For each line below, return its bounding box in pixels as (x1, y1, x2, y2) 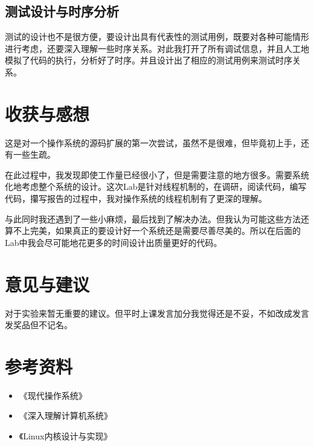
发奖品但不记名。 (5, 318, 72, 331)
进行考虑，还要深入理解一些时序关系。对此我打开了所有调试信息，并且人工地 (5, 42, 309, 54)
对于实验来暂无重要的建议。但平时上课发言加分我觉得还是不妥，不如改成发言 (5, 306, 309, 319)
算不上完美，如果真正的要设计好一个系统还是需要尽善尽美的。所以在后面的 (5, 224, 301, 237)
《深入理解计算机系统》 (19, 409, 112, 422)
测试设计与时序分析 (5, 2, 119, 21)
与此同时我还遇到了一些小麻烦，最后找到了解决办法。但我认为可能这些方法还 (5, 212, 309, 225)
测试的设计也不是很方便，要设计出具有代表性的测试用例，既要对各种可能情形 (5, 30, 309, 43)
